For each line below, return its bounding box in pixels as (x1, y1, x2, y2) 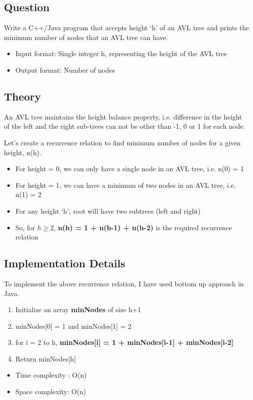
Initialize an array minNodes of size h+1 (15, 304, 141, 315)
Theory (4, 88, 41, 103)
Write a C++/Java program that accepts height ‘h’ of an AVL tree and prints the (4, 22, 249, 33)
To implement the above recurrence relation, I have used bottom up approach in (4, 278, 244, 288)
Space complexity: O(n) (15, 386, 86, 397)
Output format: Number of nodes (15, 64, 115, 75)
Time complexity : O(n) (15, 370, 87, 380)
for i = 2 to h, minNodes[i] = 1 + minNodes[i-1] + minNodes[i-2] (15, 337, 234, 347)
